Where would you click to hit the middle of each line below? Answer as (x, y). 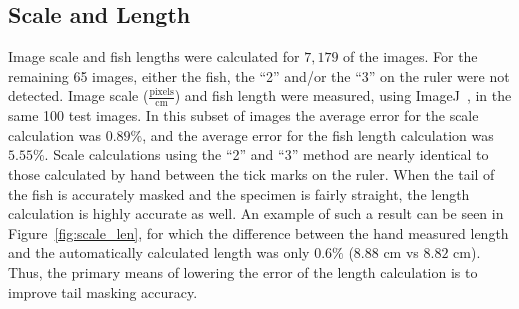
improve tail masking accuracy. (103, 291)
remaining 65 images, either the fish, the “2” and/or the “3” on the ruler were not (259, 75)
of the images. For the (410, 56)
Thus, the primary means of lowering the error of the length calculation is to (243, 271)
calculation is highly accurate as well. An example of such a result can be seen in (256, 213)
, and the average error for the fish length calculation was (318, 134)
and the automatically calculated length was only (159, 252)
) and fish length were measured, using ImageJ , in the (343, 95)
